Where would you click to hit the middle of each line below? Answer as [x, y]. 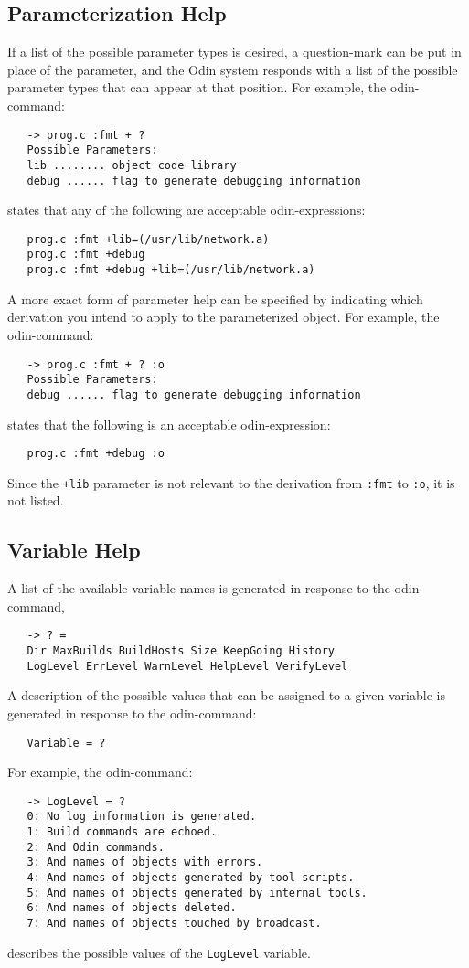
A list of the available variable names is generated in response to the [199, 588]
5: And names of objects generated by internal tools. [197, 893]
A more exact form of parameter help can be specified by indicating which [215, 298]
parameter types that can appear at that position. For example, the [197, 87]
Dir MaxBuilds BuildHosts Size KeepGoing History [181, 651]
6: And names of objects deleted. [132, 908]
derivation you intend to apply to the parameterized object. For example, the [224, 317]
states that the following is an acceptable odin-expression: [169, 424]
